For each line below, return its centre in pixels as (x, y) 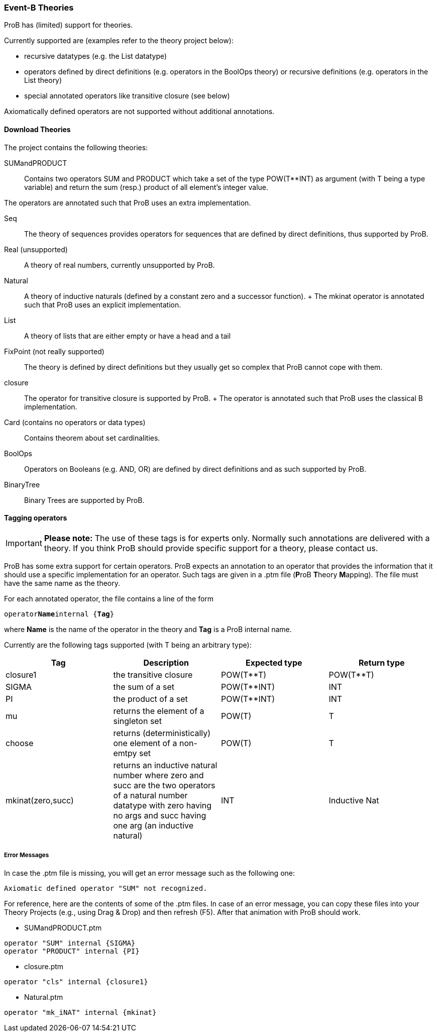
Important (24, 543)
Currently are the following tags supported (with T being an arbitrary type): (128, 645)
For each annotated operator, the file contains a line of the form (109, 598)
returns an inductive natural (165, 765)
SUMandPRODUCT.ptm (63, 927)
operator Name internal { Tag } (59, 614)
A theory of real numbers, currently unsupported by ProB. (120, 265)
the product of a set (150, 699)
